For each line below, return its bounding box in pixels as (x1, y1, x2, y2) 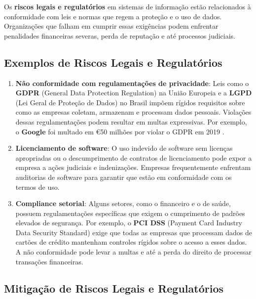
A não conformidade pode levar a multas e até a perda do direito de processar (15, 247, 252, 257)
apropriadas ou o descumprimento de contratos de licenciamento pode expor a (15, 152, 252, 163)
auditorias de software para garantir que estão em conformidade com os (15, 171, 232, 182)
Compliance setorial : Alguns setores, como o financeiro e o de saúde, (15, 198, 231, 209)
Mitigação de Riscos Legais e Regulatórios (4, 280, 224, 296)
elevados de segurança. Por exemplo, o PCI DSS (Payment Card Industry (15, 217, 242, 228)
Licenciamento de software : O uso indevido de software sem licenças (15, 143, 233, 153)
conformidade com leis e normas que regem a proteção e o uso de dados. (4, 11, 222, 21)
